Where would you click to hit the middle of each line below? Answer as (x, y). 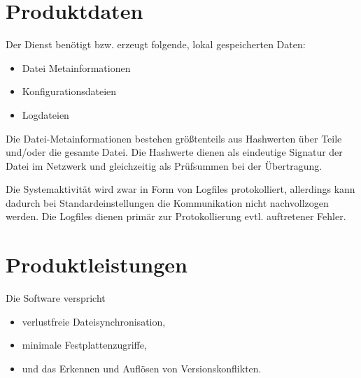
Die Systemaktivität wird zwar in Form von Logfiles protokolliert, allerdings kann (180, 189)
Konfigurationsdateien (69, 91)
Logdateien (45, 114)
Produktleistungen (97, 264)
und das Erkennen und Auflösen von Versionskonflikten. (142, 368)
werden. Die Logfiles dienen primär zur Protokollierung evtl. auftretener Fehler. (176, 216)
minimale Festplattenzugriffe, (84, 345)
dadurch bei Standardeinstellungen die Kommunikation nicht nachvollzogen (167, 202)
